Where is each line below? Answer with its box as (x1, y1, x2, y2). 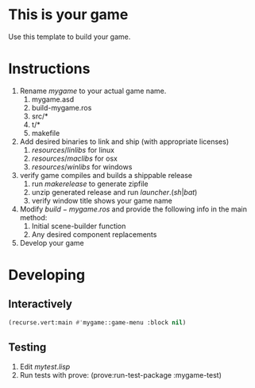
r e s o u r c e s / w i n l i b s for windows (31, 161, 133, 172)
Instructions (8, 60, 91, 78)
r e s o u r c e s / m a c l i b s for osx (31, 153, 118, 163)
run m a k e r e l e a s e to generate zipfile (31, 179, 149, 188)
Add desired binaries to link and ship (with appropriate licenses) (19, 137, 230, 146)
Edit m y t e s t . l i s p (19, 362, 71, 371)
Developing (8, 266, 86, 284)
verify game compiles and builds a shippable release (19, 170, 193, 180)
